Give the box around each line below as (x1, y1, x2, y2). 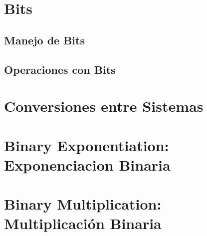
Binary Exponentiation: (4, 135, 169, 155)
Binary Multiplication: (4, 194, 162, 214)
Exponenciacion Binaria (4, 154, 171, 175)
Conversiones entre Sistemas (4, 96, 204, 116)
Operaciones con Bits (4, 61, 116, 77)
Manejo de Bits (4, 32, 85, 47)
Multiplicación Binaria (4, 213, 162, 234)
